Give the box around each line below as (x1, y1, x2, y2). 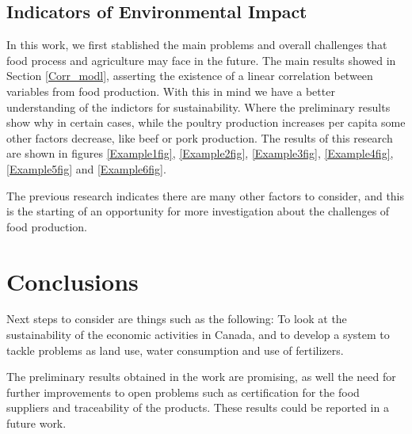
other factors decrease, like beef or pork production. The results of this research (6, 129, 393, 146)
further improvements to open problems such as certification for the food (6, 383, 360, 400)
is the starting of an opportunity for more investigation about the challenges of (6, 203, 390, 219)
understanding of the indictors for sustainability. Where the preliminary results (6, 98, 391, 115)
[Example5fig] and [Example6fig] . (6, 160, 166, 177)
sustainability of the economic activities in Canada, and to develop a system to (6, 326, 390, 343)
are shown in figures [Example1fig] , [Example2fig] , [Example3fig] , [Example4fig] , (6, 145, 394, 162)
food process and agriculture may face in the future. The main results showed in (6, 51, 396, 68)
